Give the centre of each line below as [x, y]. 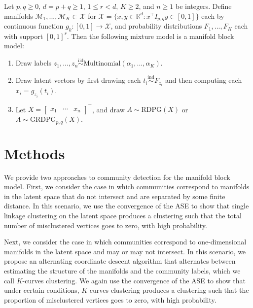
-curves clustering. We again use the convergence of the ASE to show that [134, 280]
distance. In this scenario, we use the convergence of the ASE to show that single [126, 206]
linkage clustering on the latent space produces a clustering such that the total [123, 216]
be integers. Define [203, 6]
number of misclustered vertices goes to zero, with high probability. [106, 225]
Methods [35, 153]
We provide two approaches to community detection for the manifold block [117, 177]
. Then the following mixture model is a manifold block [150, 36]
